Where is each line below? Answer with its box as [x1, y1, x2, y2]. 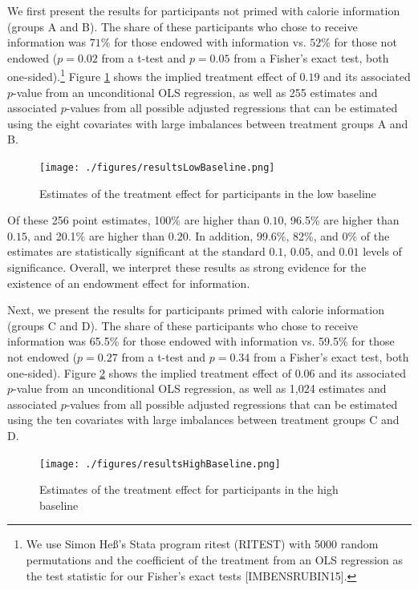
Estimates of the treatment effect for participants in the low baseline [39, 184, 376, 201]
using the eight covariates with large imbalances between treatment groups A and [7, 115, 408, 131]
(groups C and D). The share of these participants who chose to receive [7, 317, 359, 333]
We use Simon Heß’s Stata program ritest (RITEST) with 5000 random [26, 535, 379, 552]
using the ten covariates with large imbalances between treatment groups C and [7, 411, 400, 428]
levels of [363, 243, 402, 260]
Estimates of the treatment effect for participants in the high [39, 481, 339, 498]
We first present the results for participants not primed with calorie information [7, 2, 400, 18]
